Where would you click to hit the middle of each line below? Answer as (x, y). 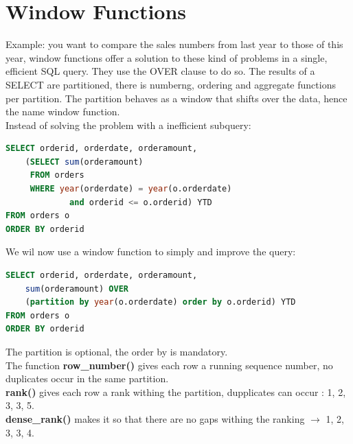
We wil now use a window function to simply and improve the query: (151, 252)
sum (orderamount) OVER (77, 289)
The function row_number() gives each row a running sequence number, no (169, 365)
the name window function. (63, 112)
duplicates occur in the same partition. (87, 378)
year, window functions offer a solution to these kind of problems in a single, (167, 57)
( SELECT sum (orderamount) (84, 162)
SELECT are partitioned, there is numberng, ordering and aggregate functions (171, 84)
